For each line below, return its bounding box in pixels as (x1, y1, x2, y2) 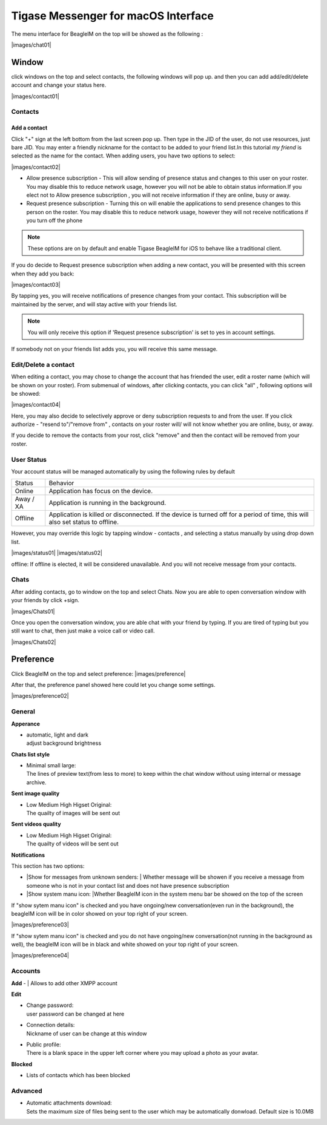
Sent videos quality (11, 821, 61, 828)
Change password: (26, 1002, 74, 1009)
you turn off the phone (26, 217, 83, 224)
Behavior (48, 479, 74, 487)
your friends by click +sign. (11, 597, 80, 604)
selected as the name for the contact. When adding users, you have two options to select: (11, 152, 236, 160)
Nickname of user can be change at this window (26, 1029, 147, 1037)
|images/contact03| (11, 281, 61, 289)
